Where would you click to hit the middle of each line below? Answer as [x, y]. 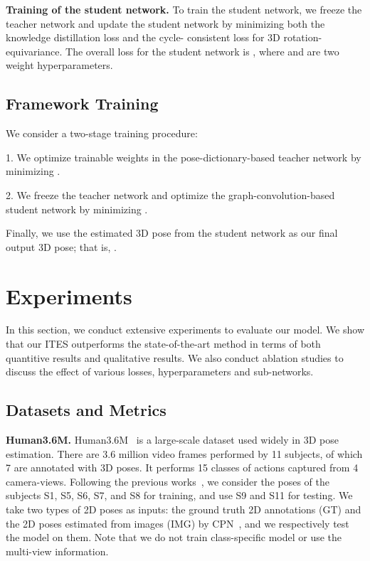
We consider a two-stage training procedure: [102, 133]
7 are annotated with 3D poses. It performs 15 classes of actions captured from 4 [182, 467]
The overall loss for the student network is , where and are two [202, 51]
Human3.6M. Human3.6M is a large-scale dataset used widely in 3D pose [172, 440]
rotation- [303, 37]
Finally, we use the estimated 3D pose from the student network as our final [172, 233]
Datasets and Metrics [86, 410]
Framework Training [82, 103]
